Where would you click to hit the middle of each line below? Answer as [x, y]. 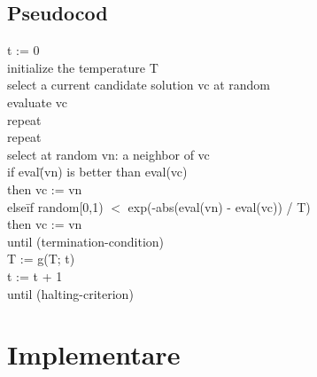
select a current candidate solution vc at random [139, 85]
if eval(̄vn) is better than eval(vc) [97, 172]
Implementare [94, 354]
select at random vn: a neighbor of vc [108, 154]
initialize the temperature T [83, 67]
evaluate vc [38, 102]
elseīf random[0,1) [55, 206]
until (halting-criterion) [70, 293]
